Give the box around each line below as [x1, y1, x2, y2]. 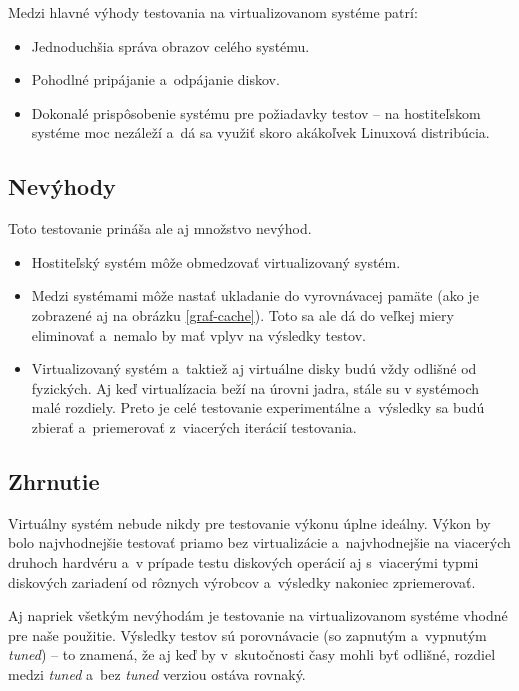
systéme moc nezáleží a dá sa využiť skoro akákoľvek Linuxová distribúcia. [31, 122, 490, 143]
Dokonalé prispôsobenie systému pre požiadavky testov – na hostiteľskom [31, 102, 481, 123]
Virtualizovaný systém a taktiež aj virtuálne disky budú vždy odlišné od [31, 358, 477, 379]
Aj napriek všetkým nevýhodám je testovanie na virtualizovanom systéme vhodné [8, 605, 508, 626]
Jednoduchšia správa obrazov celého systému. [31, 35, 310, 56]
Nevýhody [8, 171, 116, 202]
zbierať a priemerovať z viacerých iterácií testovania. [31, 416, 357, 437]
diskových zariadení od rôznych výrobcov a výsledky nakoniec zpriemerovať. [8, 571, 476, 592]
